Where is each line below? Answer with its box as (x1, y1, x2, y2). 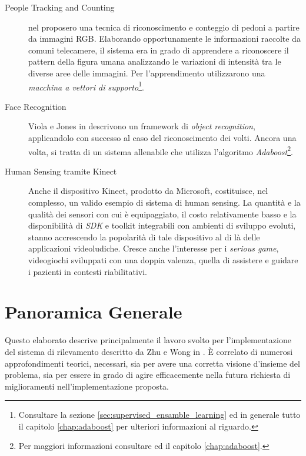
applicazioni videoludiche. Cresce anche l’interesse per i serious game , (28, 242, 279, 254)
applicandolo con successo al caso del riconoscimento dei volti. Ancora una (28, 132, 297, 143)
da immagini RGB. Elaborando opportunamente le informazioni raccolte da (28, 32, 301, 45)
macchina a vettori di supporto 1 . (28, 79, 144, 93)
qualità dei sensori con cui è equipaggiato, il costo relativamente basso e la (28, 207, 297, 220)
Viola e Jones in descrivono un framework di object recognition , (28, 120, 255, 132)
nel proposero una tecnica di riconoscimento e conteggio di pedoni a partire (28, 21, 300, 33)
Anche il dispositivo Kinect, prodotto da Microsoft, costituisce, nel (28, 185, 268, 197)
